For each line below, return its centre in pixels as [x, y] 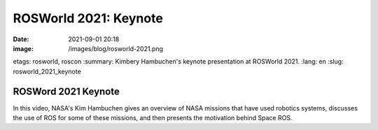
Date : [21, 39]
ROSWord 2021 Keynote [66, 91]
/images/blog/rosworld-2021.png [116, 48]
